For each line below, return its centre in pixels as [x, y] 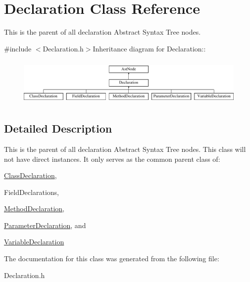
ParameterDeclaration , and [45, 225]
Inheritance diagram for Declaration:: [149, 48]
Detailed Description [58, 128]
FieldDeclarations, [31, 192]
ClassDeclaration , [30, 175]
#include [18, 48]
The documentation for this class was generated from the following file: [112, 258]
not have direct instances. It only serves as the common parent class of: [112, 159]
